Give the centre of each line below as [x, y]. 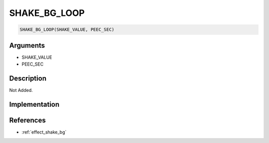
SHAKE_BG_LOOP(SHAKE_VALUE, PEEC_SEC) [67, 30]
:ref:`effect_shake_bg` [44, 132]
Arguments [27, 45]
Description [28, 78]
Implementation [34, 104]
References [27, 120]
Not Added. [21, 90]
